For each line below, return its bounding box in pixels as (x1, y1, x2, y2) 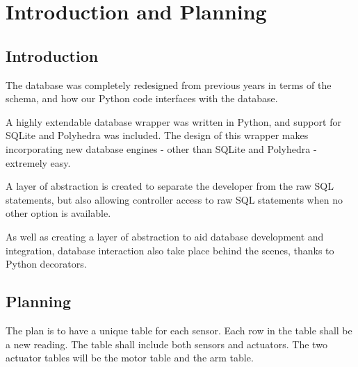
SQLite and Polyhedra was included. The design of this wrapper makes (6, 128, 309, 142)
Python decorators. (6, 256, 87, 271)
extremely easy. (6, 155, 71, 170)
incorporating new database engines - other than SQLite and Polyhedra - (6, 141, 317, 156)
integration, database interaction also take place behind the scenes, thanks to (6, 243, 334, 257)
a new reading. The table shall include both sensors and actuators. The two (6, 336, 327, 351)
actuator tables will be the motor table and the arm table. (6, 350, 254, 365)
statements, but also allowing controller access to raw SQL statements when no (6, 192, 343, 206)
